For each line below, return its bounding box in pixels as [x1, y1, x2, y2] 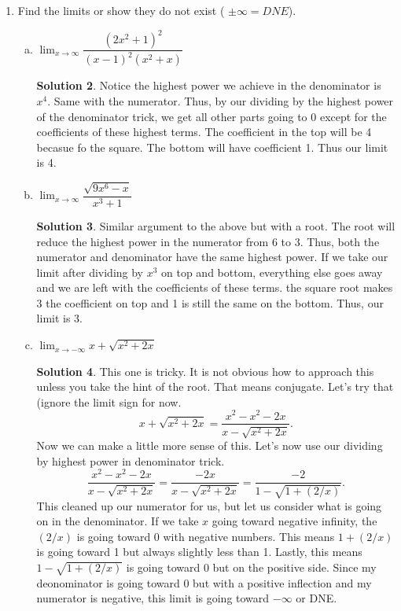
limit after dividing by [36, 263, 144, 280]
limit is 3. [36, 310, 83, 326]
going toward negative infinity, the [212, 513, 377, 529]
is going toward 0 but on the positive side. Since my [126, 559, 377, 576]
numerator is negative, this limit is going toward [36, 590, 270, 606]
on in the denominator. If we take [36, 513, 199, 529]
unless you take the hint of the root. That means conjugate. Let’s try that [36, 378, 394, 395]
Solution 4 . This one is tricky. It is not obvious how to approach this [36, 363, 374, 379]
